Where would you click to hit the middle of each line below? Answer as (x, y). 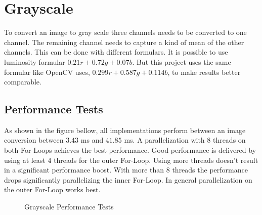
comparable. (23, 82)
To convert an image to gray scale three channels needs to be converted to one (125, 32)
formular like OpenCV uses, (47, 72)
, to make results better (204, 72)
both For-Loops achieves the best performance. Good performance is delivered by (130, 150)
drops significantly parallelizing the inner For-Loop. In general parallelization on (128, 179)
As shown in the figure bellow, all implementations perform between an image (125, 130)
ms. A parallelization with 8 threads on (185, 140)
